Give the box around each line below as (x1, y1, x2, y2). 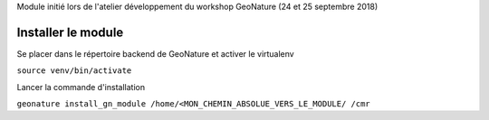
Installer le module (16, 24, 124, 40)
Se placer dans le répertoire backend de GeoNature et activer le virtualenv (16, 48, 294, 59)
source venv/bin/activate (16, 66, 132, 76)
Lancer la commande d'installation (16, 81, 145, 92)
